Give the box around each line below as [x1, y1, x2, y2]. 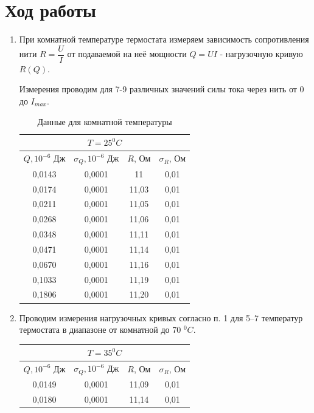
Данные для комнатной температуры [37, 115, 172, 128]
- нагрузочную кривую [220, 47, 303, 60]
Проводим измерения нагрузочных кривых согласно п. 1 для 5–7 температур [19, 311, 303, 324]
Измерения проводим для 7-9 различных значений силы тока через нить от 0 [19, 83, 304, 95]
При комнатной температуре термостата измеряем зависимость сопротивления [19, 33, 309, 46]
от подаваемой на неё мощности [67, 47, 187, 60]
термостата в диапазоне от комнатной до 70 [19, 323, 181, 336]
